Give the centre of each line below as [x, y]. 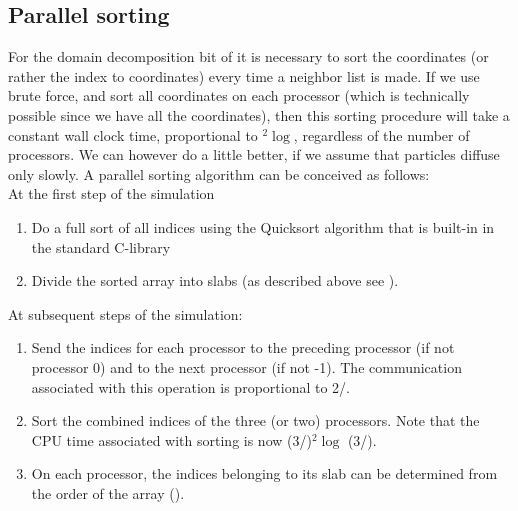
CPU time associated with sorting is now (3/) [171, 439]
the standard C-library [101, 246]
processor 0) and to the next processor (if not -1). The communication [246, 366]
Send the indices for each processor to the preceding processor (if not [243, 347]
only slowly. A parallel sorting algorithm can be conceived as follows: [219, 173]
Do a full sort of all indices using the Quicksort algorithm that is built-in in [263, 226]
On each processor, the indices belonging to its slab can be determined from [264, 473]
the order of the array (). [108, 492]
